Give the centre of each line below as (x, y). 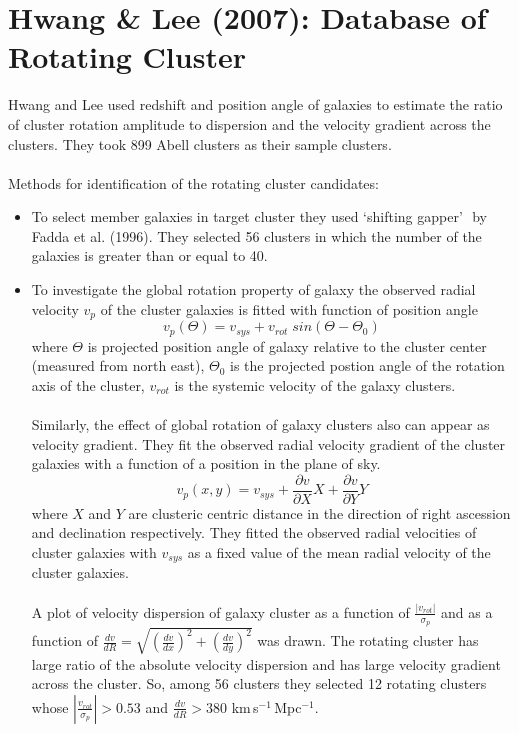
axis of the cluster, (88, 384)
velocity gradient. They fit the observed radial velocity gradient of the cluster (268, 443)
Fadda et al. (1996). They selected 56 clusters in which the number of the (256, 235)
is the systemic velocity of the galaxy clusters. (315, 384)
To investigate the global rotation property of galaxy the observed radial (253, 289)
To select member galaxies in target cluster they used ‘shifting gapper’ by (259, 216)
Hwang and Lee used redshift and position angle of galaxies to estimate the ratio (255, 104)
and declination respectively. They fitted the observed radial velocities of (254, 532)
